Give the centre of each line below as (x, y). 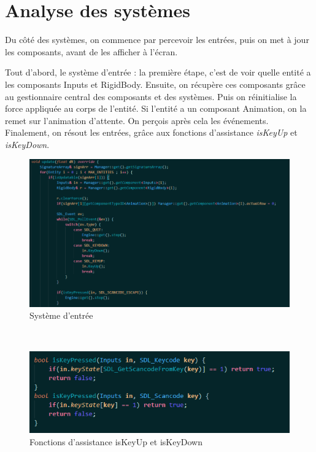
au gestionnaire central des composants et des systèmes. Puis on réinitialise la (151, 96)
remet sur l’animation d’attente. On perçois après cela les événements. (137, 120)
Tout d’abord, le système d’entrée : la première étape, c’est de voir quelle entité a (158, 72)
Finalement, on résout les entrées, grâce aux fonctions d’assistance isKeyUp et (151, 132)
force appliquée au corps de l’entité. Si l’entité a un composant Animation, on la (156, 108)
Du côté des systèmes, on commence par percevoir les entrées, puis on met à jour (157, 40)
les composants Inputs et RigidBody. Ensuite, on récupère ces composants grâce (155, 84)
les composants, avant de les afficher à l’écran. (91, 51)
